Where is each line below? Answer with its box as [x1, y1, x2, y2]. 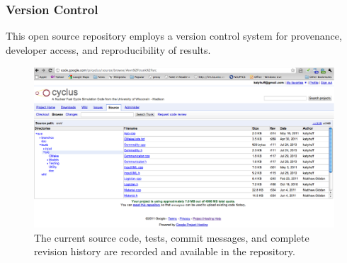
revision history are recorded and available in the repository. [34, 244, 295, 259]
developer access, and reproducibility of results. [6, 42, 211, 57]
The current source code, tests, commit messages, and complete [34, 230, 309, 245]
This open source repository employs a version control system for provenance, [6, 28, 342, 43]
